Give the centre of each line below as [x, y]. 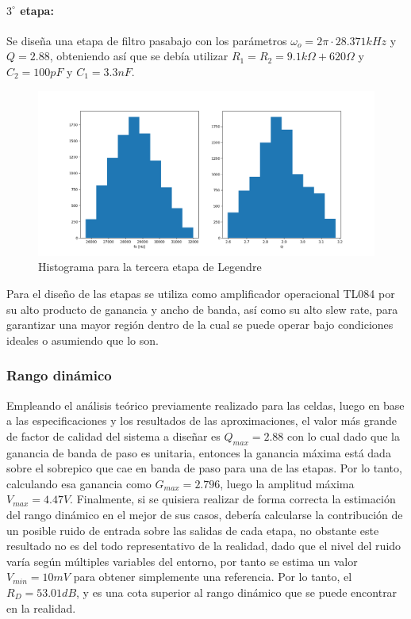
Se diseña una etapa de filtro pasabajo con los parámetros [147, 40]
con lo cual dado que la [344, 436]
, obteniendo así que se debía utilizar [139, 56]
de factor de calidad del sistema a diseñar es [113, 436]
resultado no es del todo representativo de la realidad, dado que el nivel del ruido [204, 546]
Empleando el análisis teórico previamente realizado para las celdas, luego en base [205, 405]
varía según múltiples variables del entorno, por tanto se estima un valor [182, 561]
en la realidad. [41, 608]
